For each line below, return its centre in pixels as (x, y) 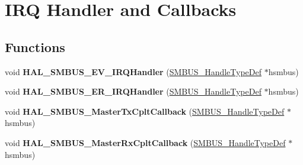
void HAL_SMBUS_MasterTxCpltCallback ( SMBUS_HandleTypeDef (145, 111)
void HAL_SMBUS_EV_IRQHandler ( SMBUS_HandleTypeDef (133, 71)
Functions (35, 46)
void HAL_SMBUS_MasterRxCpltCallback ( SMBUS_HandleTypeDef (145, 142)
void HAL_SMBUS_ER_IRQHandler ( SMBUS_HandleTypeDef (133, 91)
